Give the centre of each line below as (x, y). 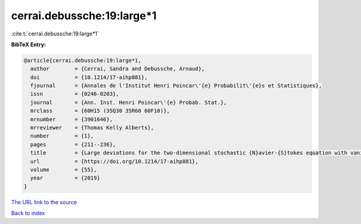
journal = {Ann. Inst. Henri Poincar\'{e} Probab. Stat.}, (129, 102)
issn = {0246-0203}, (75, 94)
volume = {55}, (64, 170)
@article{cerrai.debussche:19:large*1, (82, 60)
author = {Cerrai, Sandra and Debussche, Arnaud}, (118, 69)
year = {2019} (65, 178)
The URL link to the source (44, 202)
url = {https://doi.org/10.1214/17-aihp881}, (114, 161)
